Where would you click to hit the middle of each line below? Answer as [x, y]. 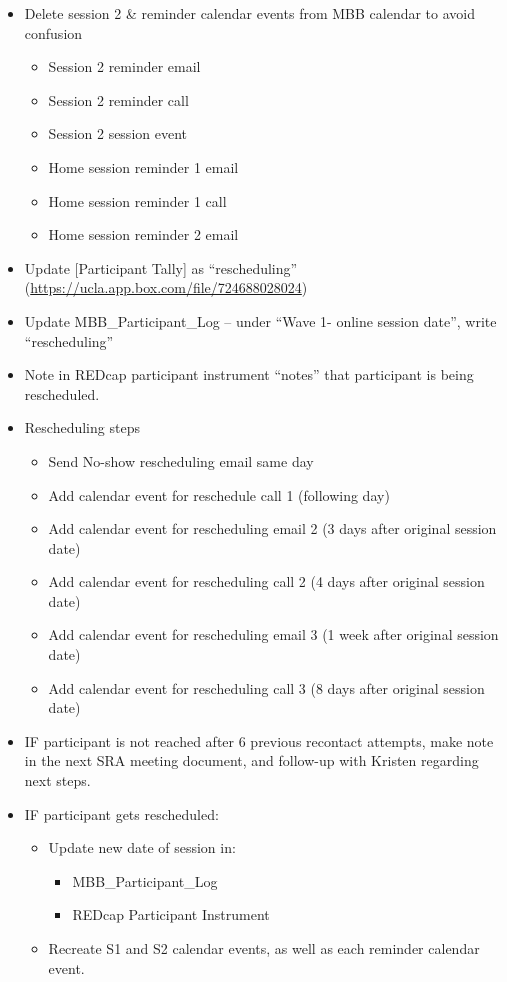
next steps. [57, 780]
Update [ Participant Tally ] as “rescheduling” [161, 267]
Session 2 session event [117, 133]
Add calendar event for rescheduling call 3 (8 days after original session [266, 687]
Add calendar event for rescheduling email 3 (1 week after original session [273, 634]
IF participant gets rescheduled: [121, 813]
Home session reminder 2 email [143, 234]
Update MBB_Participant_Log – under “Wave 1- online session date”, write [260, 320]
